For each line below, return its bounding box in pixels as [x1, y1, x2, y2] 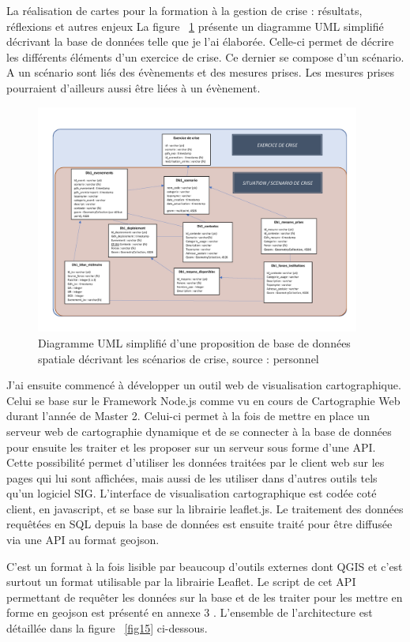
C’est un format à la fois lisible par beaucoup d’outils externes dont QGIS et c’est [6, 558, 403, 574]
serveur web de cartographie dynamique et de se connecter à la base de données [6, 422, 392, 439]
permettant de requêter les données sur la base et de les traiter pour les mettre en [6, 588, 403, 605]
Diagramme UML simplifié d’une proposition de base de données [38, 334, 351, 351]
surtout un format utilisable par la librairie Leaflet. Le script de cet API [6, 573, 356, 590]
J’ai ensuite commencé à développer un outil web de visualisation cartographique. [6, 377, 401, 393]
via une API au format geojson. [6, 531, 160, 548]
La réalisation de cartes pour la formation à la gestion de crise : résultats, [6, 2, 363, 18]
